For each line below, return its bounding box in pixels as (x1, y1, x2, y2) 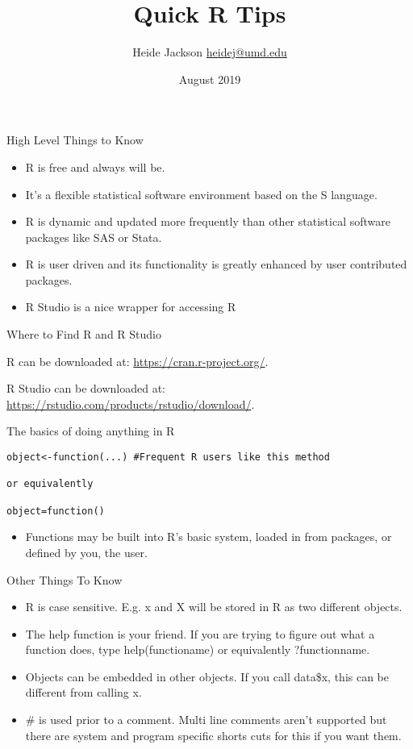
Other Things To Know (6, 571, 123, 588)
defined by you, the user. (25, 543, 148, 560)
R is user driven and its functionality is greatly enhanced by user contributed (25, 256, 407, 273)
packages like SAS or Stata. (25, 228, 162, 245)
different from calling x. (25, 684, 142, 701)
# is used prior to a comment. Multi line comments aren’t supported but (25, 711, 387, 728)
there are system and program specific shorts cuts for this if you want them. (25, 726, 402, 743)
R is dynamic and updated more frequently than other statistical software (25, 213, 390, 230)
